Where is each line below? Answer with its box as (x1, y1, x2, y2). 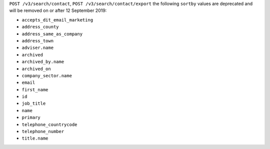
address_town (21, 38, 54, 43)
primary (21, 115, 41, 121)
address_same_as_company (21, 31, 82, 37)
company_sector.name (21, 73, 72, 78)
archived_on (21, 66, 51, 72)
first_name (21, 87, 48, 92)
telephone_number (21, 129, 64, 135)
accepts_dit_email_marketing (21, 17, 93, 22)
